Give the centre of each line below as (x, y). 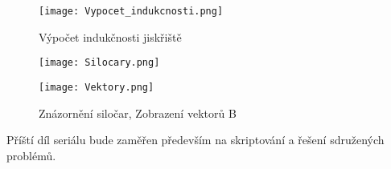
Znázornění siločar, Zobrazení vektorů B (138, 113)
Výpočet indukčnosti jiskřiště (110, 36)
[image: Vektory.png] (97, 87)
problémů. (31, 155)
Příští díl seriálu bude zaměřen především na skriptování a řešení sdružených (195, 140)
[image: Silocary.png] (99, 63)
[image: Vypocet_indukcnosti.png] (131, 11)
